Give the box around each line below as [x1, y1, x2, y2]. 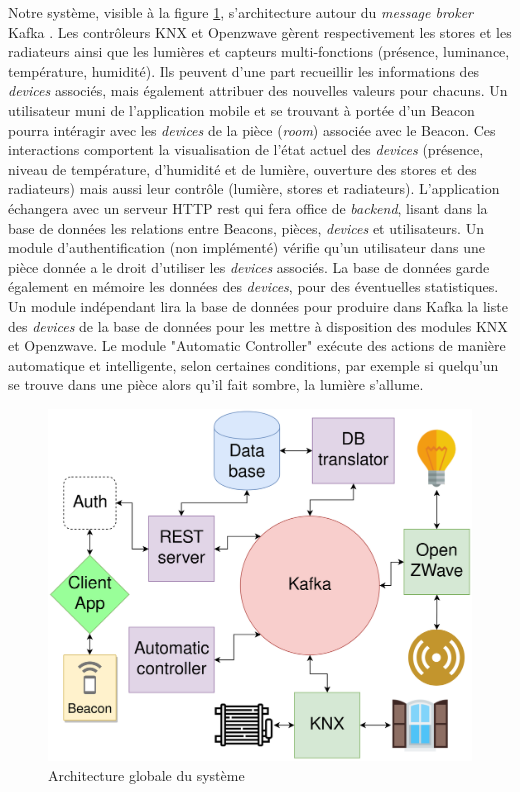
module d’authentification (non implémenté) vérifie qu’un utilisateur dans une [8, 237, 486, 258]
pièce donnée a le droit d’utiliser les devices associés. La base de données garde [8, 256, 490, 277]
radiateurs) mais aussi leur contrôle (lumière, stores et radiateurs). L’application [8, 178, 500, 199]
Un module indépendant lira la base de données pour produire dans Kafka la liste [8, 295, 508, 316]
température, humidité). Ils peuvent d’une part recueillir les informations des [8, 60, 480, 81]
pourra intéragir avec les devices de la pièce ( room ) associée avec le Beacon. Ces [8, 119, 496, 140]
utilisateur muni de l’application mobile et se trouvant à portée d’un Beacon [8, 99, 475, 120]
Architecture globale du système [48, 764, 245, 785]
